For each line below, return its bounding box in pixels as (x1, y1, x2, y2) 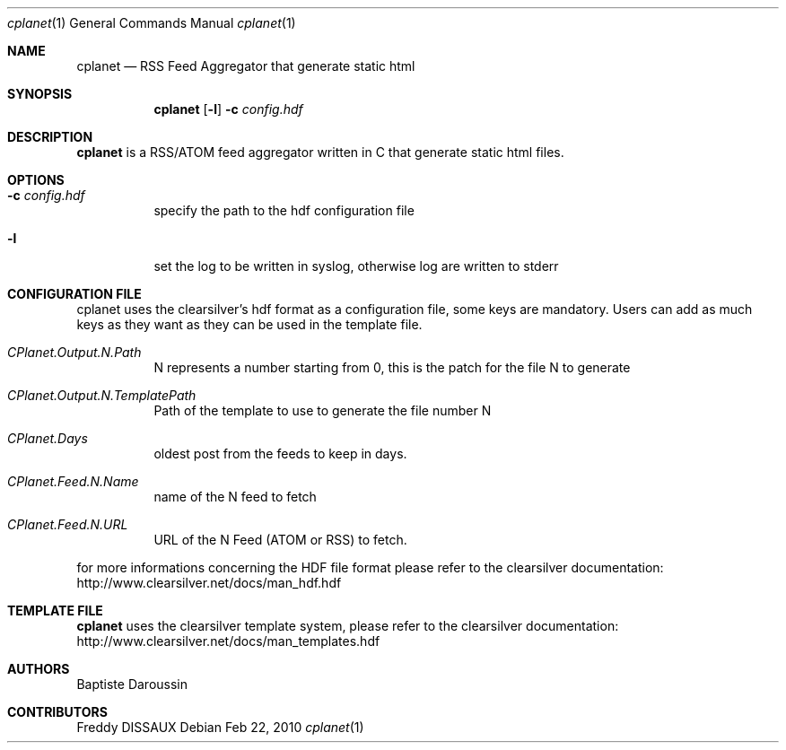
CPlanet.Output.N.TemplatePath (7, 388, 196, 403)
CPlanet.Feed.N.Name (7, 474, 139, 489)
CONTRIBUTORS (7, 704, 108, 719)
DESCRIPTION (7, 129, 93, 144)
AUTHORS (7, 661, 70, 676)
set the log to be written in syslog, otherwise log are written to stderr (153, 258, 559, 274)
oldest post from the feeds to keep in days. (153, 446, 407, 461)
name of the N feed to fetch (153, 489, 317, 504)
